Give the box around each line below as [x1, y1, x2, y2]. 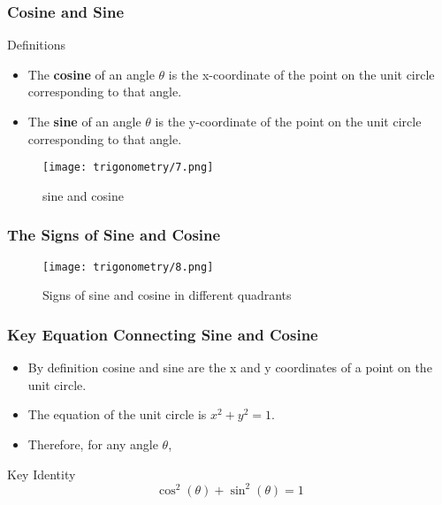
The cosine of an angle [27, 65, 155, 83]
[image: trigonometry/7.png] [42, 161, 214, 174]
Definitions [7, 35, 66, 54]
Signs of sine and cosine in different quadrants [42, 286, 292, 304]
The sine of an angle [27, 112, 141, 130]
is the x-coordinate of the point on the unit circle [168, 65, 435, 83]
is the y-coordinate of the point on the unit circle [155, 112, 422, 130]
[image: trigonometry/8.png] [42, 260, 214, 273]
